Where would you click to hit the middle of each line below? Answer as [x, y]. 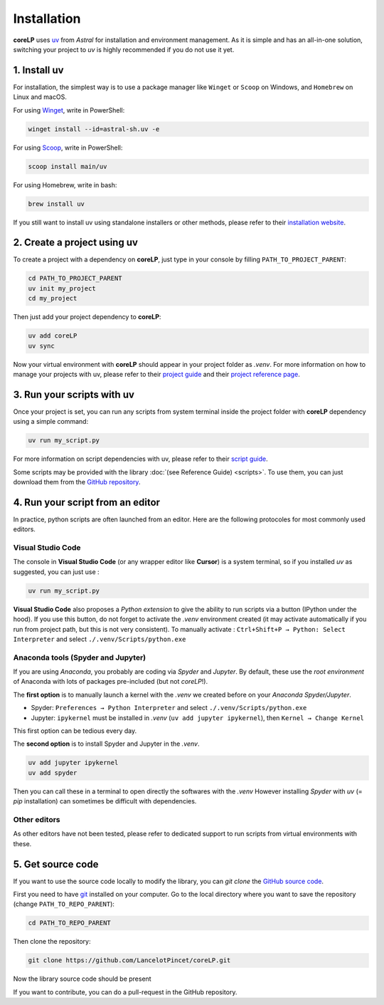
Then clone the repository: [52, 942]
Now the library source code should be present [82, 979]
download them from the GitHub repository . [77, 481]
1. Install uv [38, 70]
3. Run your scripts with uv [74, 394]
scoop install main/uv [68, 166]
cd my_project [53, 298]
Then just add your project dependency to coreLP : [87, 317]
